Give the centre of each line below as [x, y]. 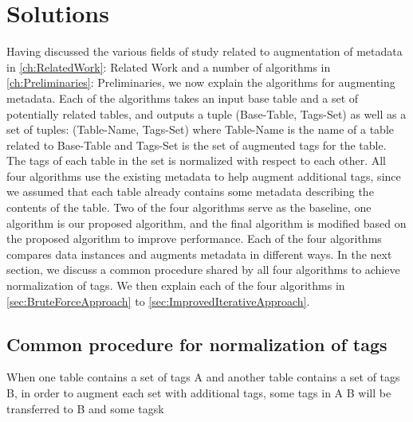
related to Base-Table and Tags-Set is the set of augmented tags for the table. [197, 145]
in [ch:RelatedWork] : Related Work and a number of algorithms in [169, 66]
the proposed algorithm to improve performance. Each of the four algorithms [194, 238]
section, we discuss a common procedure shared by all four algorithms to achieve [203, 270]
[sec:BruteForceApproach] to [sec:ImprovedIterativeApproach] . [158, 301]
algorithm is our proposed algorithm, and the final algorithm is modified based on [206, 223]
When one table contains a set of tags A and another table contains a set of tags [203, 377]
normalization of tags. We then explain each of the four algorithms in [176, 285]
